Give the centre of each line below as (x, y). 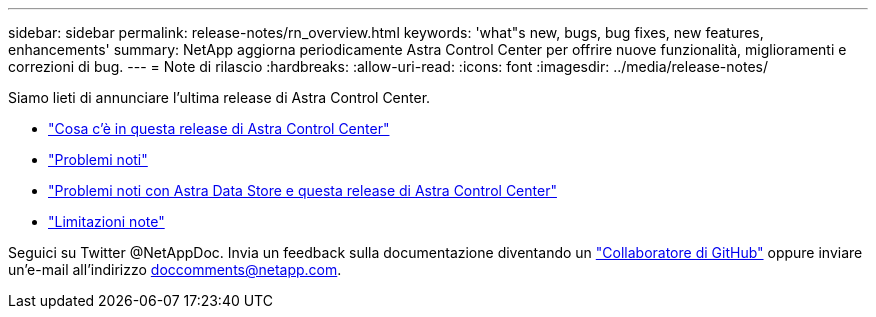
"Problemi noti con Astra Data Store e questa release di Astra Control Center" (302, 190)
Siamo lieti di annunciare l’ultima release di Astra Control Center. (219, 97)
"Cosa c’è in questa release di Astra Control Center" (219, 128)
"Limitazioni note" (106, 221)
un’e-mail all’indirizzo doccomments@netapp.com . (175, 269)
